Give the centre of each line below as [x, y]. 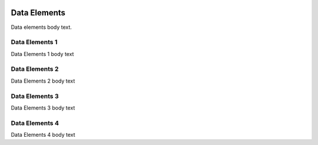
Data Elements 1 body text [42, 54]
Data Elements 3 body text [43, 108]
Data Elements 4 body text [43, 135]
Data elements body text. [41, 27]
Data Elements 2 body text [43, 81]
